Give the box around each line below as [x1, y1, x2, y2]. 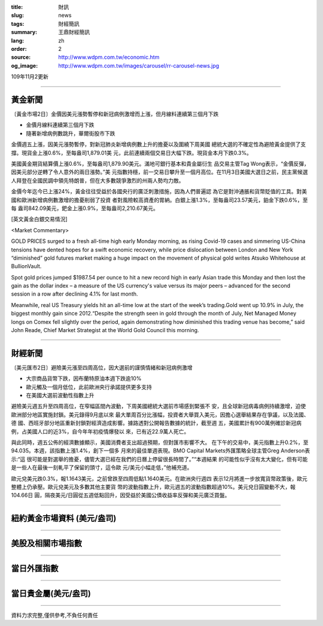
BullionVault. [11, 263, 42, 270]
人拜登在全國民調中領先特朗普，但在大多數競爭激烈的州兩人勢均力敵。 [11, 177, 184, 184]
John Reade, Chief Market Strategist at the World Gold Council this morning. [11, 327, 200, 334]
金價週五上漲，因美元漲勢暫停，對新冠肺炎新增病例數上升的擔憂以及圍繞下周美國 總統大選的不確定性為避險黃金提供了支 [11, 141, 306, 148]
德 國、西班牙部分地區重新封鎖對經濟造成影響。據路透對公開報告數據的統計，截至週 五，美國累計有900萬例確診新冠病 [11, 420, 302, 427]
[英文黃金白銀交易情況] [11, 215, 68, 223]
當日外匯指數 [11, 563, 59, 574]
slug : [11, 12, 24, 19]
